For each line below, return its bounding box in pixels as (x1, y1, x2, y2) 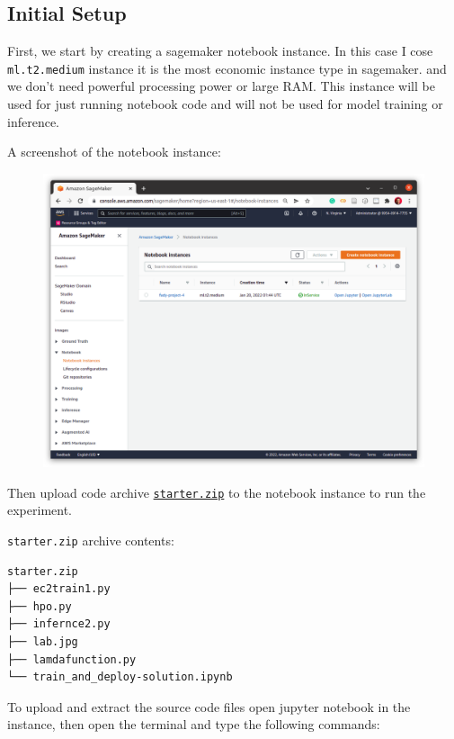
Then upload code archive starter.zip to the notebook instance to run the (7, 482, 426, 501)
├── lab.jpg (7, 635, 78, 648)
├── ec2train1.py (7, 582, 111, 596)
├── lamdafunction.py (7, 653, 137, 666)
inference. (7, 112, 59, 131)
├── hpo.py (7, 599, 72, 613)
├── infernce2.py (7, 617, 111, 631)
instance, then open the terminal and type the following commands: (7, 715, 380, 734)
